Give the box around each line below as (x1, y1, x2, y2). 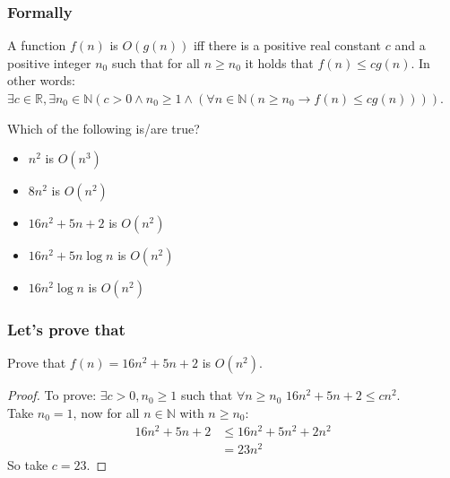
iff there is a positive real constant (193, 36, 381, 55)
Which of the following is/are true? (7, 118, 200, 137)
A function (7, 36, 66, 55)
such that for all (111, 53, 201, 72)
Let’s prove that (7, 318, 125, 341)
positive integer (7, 53, 91, 72)
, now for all (73, 404, 140, 422)
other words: (7, 71, 75, 90)
